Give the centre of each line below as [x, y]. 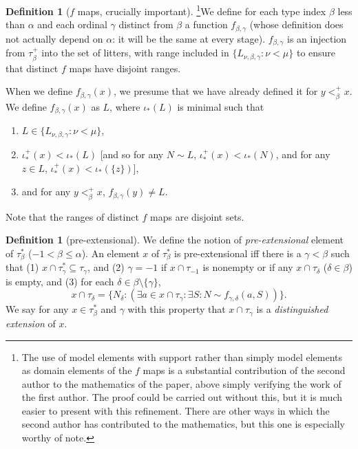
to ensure [316, 53]
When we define [39, 91]
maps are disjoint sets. [197, 216]
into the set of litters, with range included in [135, 53]
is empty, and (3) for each [60, 281]
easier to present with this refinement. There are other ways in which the [176, 410]
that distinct [32, 68]
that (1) [22, 267]
